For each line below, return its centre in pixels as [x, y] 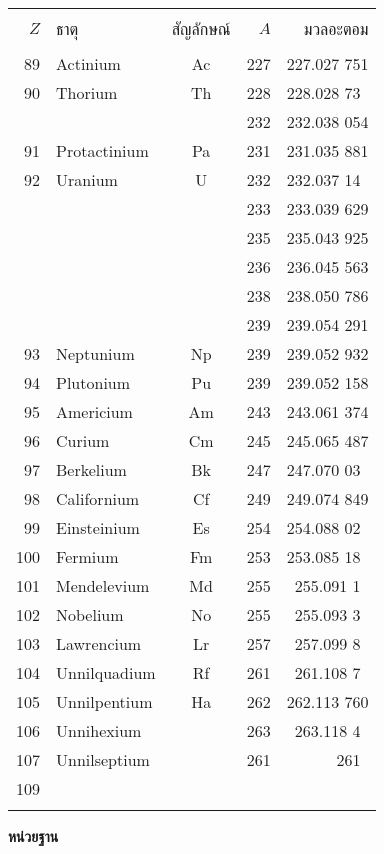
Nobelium [90, 614]
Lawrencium [99, 643]
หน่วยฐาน [33, 836]
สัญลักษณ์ [201, 28]
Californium [98, 498]
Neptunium [95, 353]
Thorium [87, 92]
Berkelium [91, 469]
